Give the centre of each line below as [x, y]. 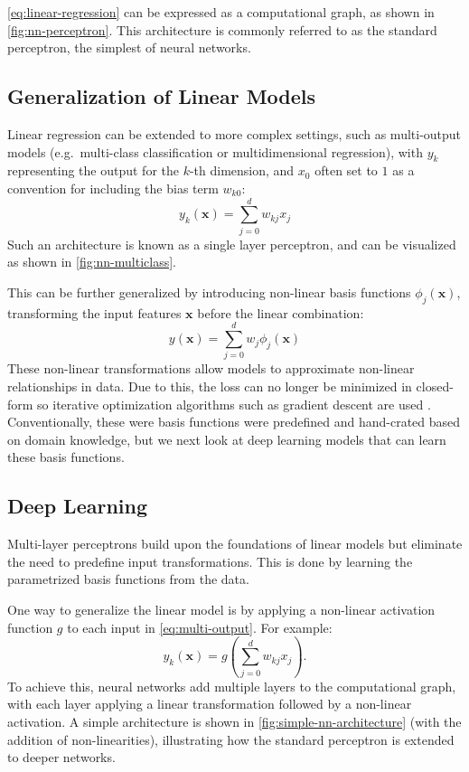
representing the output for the [93, 170]
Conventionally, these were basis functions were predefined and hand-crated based [234, 422]
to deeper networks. [61, 757]
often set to [346, 170]
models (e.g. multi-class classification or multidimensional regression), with [215, 151]
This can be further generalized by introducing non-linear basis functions [209, 292]
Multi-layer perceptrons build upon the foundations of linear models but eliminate [235, 544]
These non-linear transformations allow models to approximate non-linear [211, 368]
